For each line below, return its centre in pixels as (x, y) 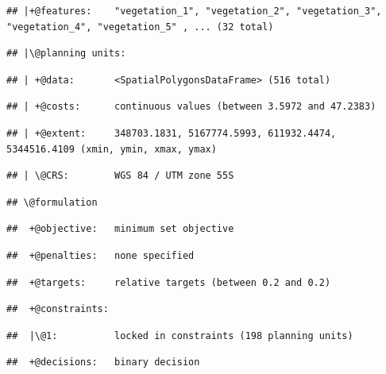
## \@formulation (52, 202)
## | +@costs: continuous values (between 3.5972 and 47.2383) (191, 107)
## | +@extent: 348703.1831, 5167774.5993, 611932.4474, (172, 133)
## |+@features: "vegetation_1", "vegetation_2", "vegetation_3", (194, 11)
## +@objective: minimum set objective (120, 229)
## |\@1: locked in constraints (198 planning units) (180, 335)
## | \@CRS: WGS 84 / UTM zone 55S (120, 176)
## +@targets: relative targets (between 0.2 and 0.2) (169, 282)
